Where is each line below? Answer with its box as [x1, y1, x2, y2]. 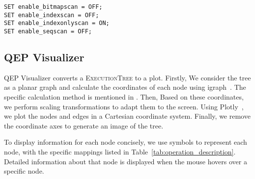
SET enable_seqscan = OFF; [4, 27, 92, 35]
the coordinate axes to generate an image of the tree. [4, 120, 164, 130]
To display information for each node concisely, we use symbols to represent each [4, 137, 247, 147]
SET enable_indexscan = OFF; [4, 11, 99, 19]
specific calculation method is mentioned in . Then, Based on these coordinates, [4, 92, 244, 102]
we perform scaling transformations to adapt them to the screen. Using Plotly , [4, 101, 244, 111]
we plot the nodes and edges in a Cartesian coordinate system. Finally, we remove [4, 111, 251, 121]
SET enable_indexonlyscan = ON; [4, 20, 110, 27]
